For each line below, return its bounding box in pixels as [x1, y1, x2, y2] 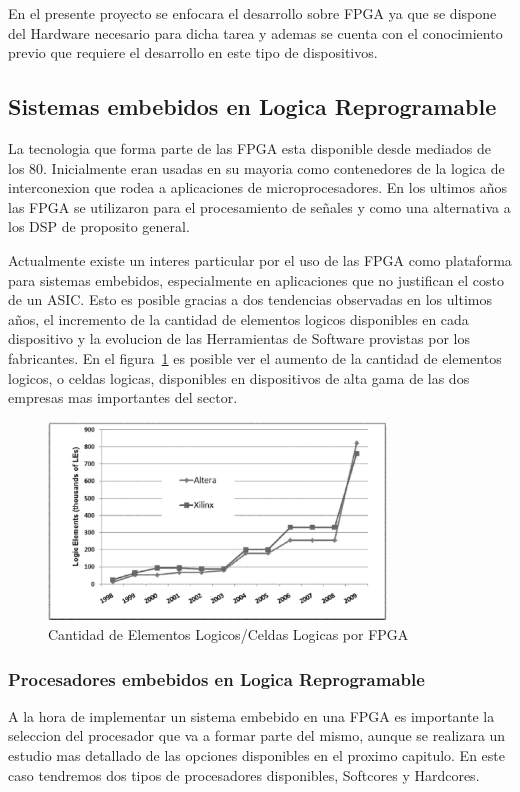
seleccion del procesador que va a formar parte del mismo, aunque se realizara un [8, 725, 506, 746]
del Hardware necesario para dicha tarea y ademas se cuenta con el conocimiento [8, 22, 503, 43]
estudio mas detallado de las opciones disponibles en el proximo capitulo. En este [8, 745, 505, 766]
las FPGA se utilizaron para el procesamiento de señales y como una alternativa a [8, 196, 511, 217]
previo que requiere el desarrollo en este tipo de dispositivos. [8, 42, 378, 63]
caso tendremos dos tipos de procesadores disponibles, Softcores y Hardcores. [8, 764, 480, 785]
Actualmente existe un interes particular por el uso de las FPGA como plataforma [8, 249, 512, 270]
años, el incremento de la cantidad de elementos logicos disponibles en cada [8, 308, 469, 329]
